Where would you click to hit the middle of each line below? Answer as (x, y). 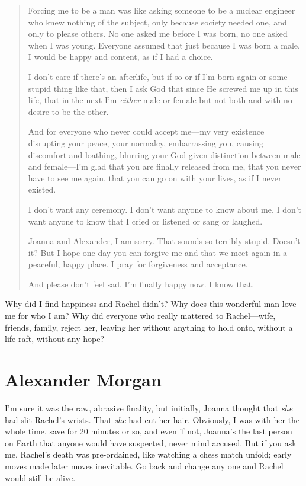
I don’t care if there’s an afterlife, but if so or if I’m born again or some (158, 76)
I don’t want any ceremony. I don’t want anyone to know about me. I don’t (165, 209)
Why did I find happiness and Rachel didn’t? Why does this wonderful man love (151, 304)
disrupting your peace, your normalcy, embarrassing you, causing (146, 143)
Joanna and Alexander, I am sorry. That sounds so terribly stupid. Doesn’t (164, 241)
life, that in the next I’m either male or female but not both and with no (160, 100)
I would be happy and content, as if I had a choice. (120, 57)
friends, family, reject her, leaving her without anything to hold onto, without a (149, 327)
